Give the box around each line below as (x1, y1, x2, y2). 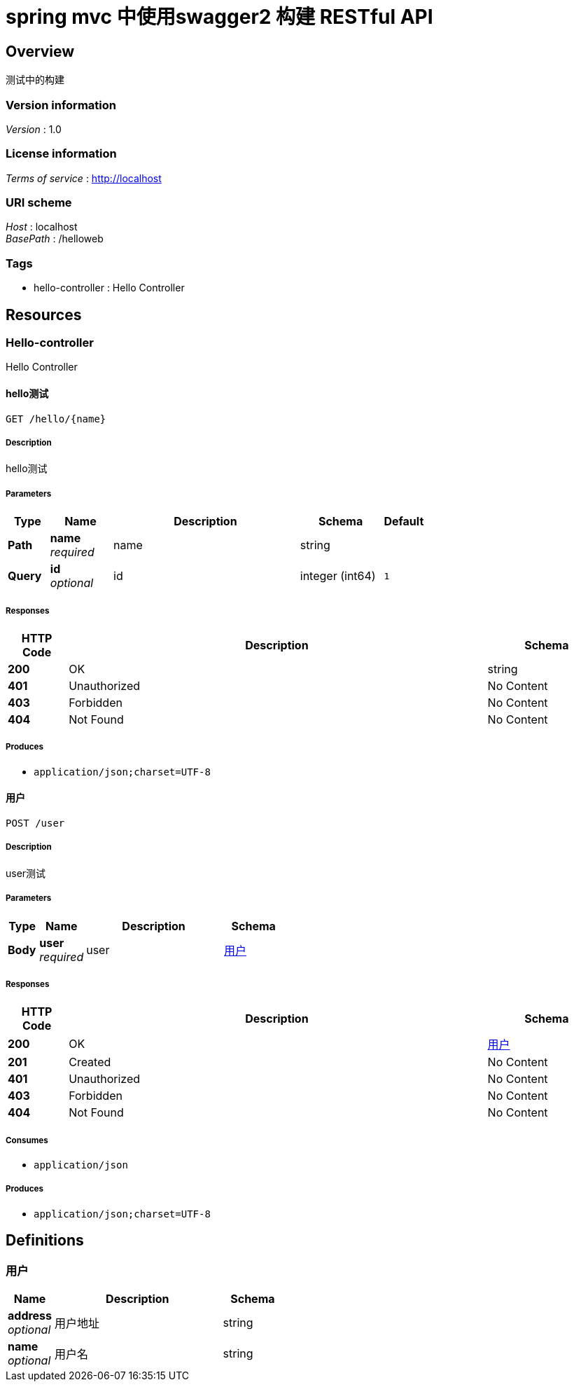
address (8, 1309, 52, 1323)
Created (69, 1055, 111, 1070)
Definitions (6, 1231, 84, 1250)
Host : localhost (6, 221, 78, 233)
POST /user (6, 817, 65, 829)
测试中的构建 (6, 74, 64, 86)
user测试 (6, 867, 46, 879)
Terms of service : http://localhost (6, 172, 162, 184)
